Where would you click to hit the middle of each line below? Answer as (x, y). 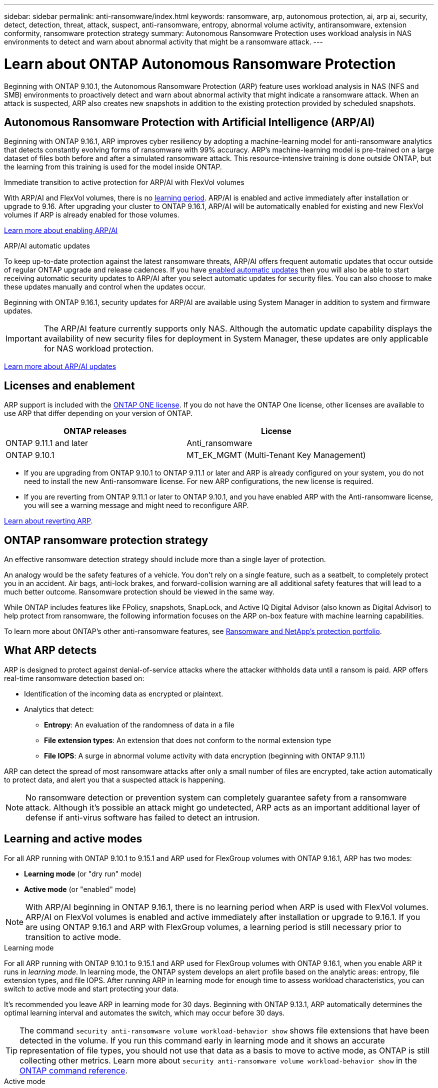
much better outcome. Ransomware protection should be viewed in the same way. (139, 592)
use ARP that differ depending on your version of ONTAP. (98, 413)
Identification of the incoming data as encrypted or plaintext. (124, 693)
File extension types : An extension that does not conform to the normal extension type (188, 740)
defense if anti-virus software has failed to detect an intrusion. (143, 817)
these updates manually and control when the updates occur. (105, 287)
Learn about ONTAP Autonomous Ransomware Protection (200, 64)
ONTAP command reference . (73, 1070)
